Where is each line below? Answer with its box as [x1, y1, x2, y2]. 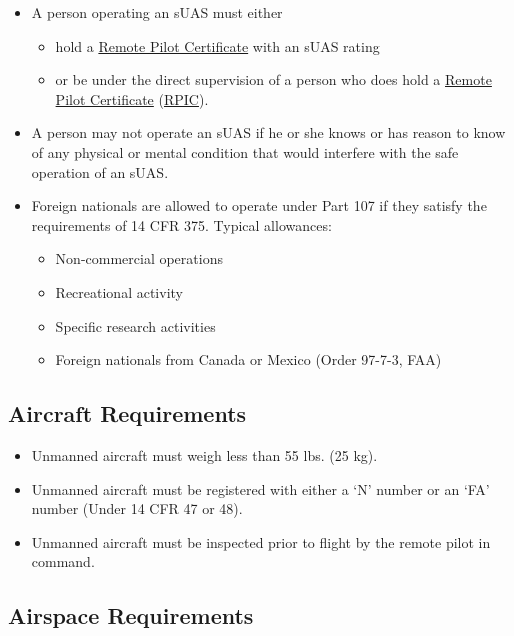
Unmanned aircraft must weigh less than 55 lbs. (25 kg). [31, 444, 378, 465]
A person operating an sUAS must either [31, 2, 283, 22]
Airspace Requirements [8, 600, 254, 631]
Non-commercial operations [55, 248, 223, 269]
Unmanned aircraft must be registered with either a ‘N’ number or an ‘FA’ [31, 478, 490, 499]
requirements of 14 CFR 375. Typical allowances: [31, 214, 332, 235]
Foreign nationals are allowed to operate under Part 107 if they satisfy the [31, 195, 487, 216]
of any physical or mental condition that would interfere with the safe [31, 141, 459, 162]
